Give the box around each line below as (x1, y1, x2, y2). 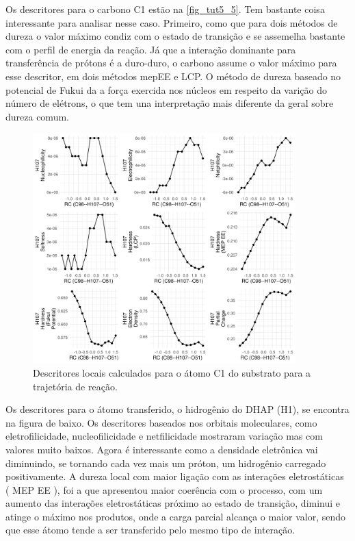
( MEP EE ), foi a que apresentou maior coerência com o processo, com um (5, 482, 323, 496)
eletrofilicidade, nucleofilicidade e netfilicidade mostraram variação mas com (5, 429, 323, 443)
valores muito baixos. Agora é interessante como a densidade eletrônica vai (5, 442, 318, 456)
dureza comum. (5, 109, 69, 123)
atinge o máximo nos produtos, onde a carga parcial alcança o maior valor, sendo (5, 509, 346, 523)
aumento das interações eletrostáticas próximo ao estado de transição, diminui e (5, 496, 341, 510)
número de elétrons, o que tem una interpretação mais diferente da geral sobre (5, 96, 334, 110)
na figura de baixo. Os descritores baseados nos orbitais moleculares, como (5, 415, 317, 429)
